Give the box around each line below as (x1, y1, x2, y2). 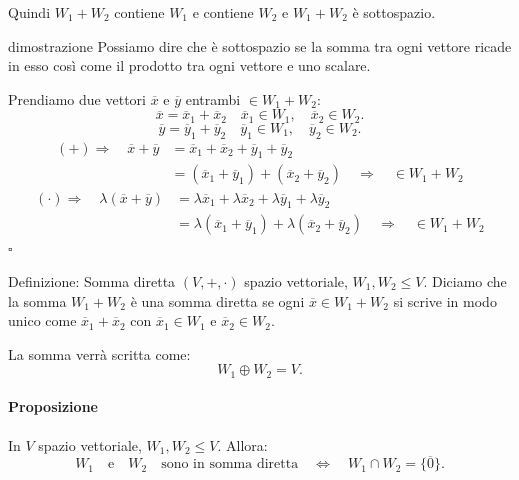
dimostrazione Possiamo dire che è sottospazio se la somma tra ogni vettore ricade (8, 35, 512, 56)
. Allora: (217, 434, 268, 455)
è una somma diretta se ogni (130, 290, 305, 311)
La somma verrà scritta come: (8, 343, 191, 364)
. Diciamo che (423, 270, 507, 291)
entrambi (185, 88, 241, 109)
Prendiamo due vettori (8, 88, 146, 109)
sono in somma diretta (161, 457, 299, 472)
